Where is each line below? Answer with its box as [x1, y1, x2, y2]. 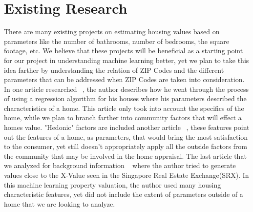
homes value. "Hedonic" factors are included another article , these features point [4, 122, 250, 132]
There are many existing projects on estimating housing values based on [4, 26, 220, 37]
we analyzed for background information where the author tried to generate [4, 160, 236, 170]
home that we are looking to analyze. [4, 198, 115, 209]
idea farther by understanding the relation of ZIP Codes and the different [4, 64, 224, 75]
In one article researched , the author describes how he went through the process [4, 84, 249, 94]
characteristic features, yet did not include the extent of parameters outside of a [4, 189, 243, 199]
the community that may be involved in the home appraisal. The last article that [4, 150, 247, 161]
